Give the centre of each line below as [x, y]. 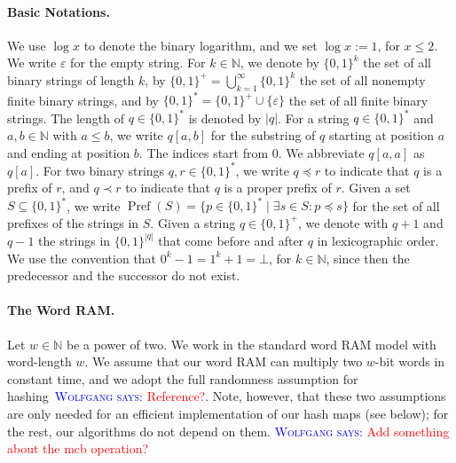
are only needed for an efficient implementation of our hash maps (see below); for [228, 413]
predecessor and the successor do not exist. [124, 275]
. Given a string [193, 222]
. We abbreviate [321, 152]
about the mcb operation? [78, 448]
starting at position [381, 134]
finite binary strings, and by [83, 100]
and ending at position [69, 152]
